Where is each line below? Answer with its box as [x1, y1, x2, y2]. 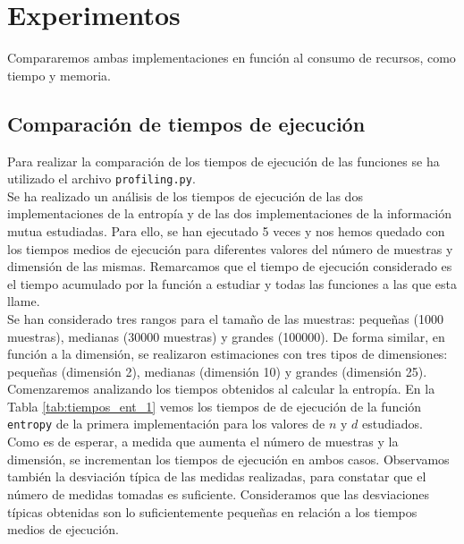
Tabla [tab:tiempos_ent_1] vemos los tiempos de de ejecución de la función [7, 396, 422, 415]
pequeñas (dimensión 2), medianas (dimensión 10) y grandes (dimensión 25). [7, 361, 427, 380]
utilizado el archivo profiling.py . [7, 169, 196, 188]
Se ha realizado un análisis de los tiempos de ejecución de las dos [7, 186, 363, 205]
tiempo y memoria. [7, 65, 111, 84]
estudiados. [362, 414, 423, 433]
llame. [7, 292, 40, 310]
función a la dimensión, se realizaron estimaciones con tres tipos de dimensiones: [7, 344, 448, 363]
